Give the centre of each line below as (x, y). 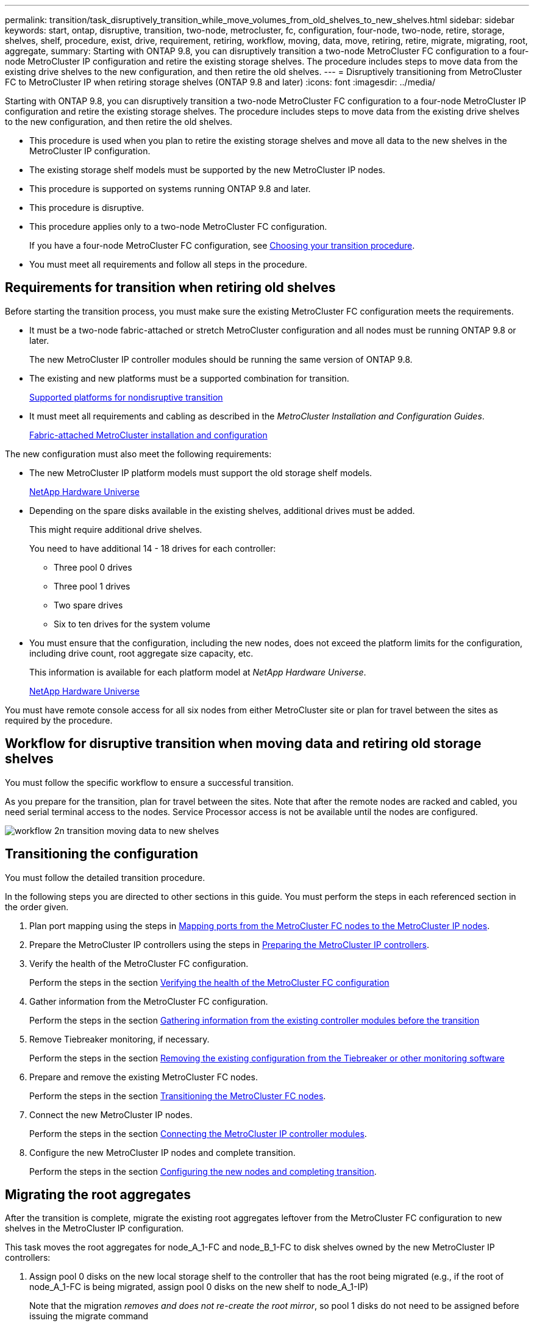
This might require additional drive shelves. (116, 529)
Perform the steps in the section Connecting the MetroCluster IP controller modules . (198, 1133)
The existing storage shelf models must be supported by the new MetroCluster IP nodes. (207, 170)
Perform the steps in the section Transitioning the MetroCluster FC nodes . (178, 1096)
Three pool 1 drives (92, 586)
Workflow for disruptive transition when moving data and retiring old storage (243, 744)
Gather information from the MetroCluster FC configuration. (149, 1001)
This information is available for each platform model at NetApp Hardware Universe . (198, 672)
